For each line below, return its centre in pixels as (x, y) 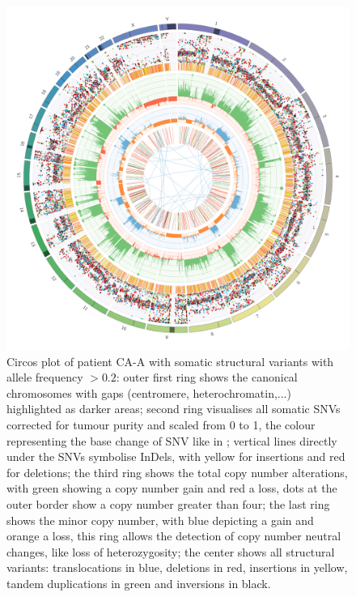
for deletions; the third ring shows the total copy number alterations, (177, 472)
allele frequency (45, 377)
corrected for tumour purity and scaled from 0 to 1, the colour (161, 424)
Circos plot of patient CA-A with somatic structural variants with (170, 361)
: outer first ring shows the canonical (207, 377)
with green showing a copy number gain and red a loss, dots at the (172, 488)
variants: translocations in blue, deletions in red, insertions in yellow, (177, 567)
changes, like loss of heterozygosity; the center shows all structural (171, 551)
